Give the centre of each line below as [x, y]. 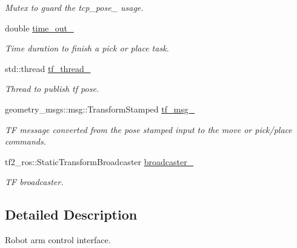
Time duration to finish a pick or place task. [87, 48]
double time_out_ [39, 28]
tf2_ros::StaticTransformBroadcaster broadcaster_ [99, 161]
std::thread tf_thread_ [48, 68]
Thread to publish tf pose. [52, 89]
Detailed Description [71, 214]
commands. [25, 141]
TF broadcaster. [34, 182]
